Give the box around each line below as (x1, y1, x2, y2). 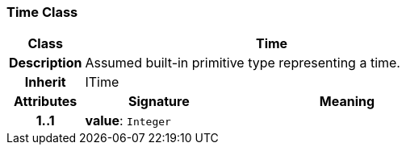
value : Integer (85, 112, 171, 129)
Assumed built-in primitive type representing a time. (85, 55, 400, 71)
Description (9, 55, 82, 71)
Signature (128, 93, 190, 110)
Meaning (319, 93, 375, 110)
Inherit (24, 74, 66, 91)
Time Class (6, 4, 78, 20)
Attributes (14, 93, 77, 110)
